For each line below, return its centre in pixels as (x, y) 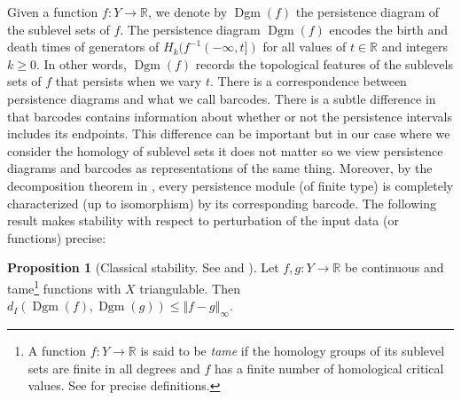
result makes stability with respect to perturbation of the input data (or (203, 220)
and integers (415, 47)
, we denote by (188, 12)
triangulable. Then (190, 288)
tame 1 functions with (64, 286)
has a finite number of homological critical (329, 368)
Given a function (53, 12)
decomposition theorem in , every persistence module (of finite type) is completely (230, 185)
